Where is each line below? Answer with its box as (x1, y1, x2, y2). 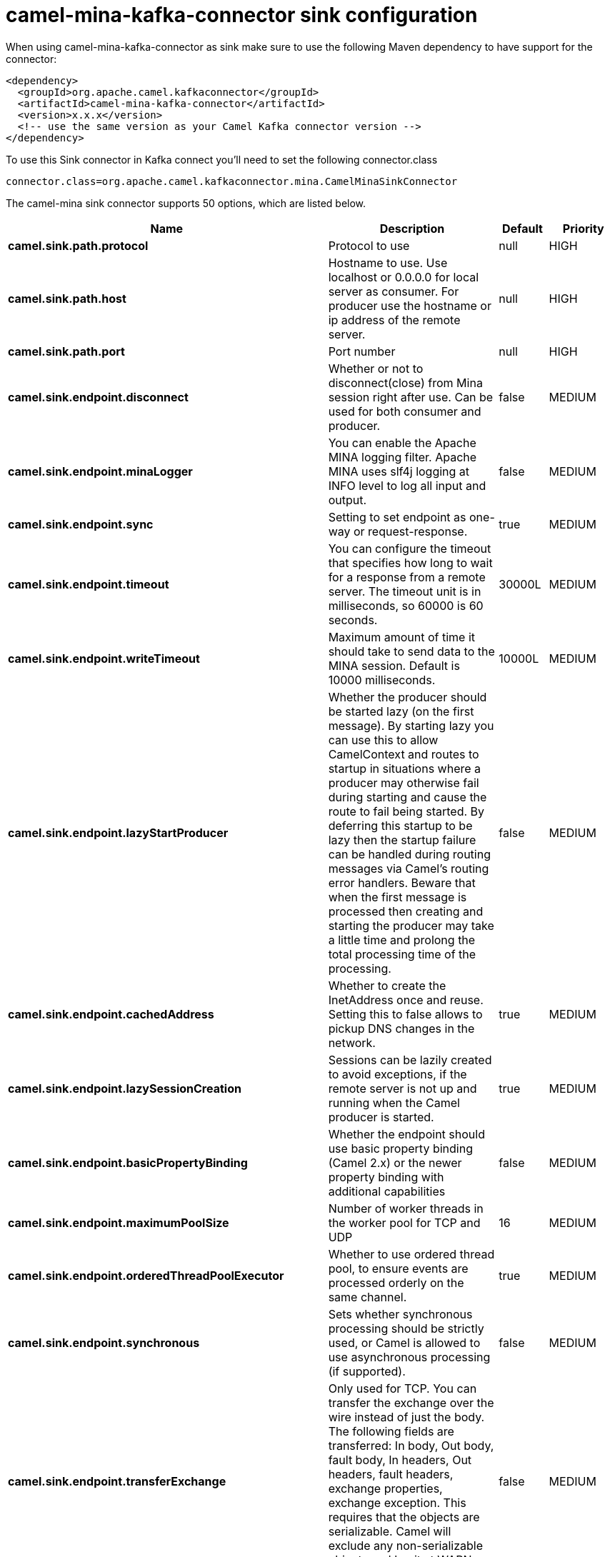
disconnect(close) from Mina (328, 375, 483, 390)
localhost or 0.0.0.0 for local (328, 269, 479, 284)
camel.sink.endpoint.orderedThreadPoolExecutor (8, 1268, 284, 1283)
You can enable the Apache (328, 435, 476, 450)
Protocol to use (328, 238, 410, 253)
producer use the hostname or (328, 298, 491, 313)
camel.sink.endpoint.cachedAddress (8, 1006, 214, 1021)
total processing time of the (328, 946, 476, 961)
